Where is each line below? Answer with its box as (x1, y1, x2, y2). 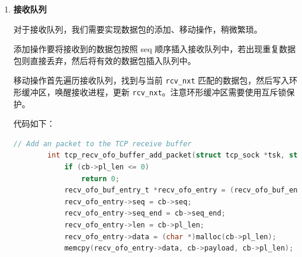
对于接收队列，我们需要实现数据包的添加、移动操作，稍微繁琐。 (13, 23, 262, 35)
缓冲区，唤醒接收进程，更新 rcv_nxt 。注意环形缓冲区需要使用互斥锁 (21, 86, 287, 98)
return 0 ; (81, 174, 120, 183)
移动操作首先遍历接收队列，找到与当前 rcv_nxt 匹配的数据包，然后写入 (13, 74, 290, 86)
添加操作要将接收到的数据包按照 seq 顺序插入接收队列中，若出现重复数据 (13, 43, 296, 55)
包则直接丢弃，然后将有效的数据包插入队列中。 (13, 54, 196, 66)
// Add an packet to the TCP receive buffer (13, 139, 192, 148)
